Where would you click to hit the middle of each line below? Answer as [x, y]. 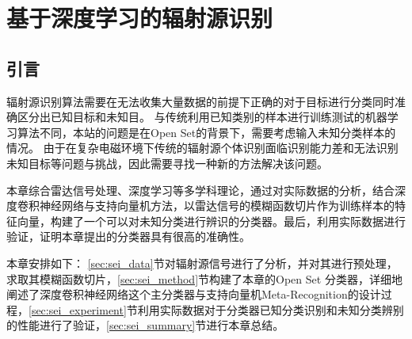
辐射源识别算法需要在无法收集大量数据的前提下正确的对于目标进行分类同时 [200, 101]
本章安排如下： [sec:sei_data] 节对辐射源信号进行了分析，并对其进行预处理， [202, 263]
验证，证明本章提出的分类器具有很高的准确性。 [128, 236]
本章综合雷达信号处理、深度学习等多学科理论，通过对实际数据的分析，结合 [200, 190]
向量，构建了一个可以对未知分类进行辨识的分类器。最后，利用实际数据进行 [211, 221]
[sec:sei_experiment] [78, 309]
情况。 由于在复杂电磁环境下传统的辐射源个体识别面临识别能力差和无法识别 [202, 148]
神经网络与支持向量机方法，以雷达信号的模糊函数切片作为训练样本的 [217, 206]
